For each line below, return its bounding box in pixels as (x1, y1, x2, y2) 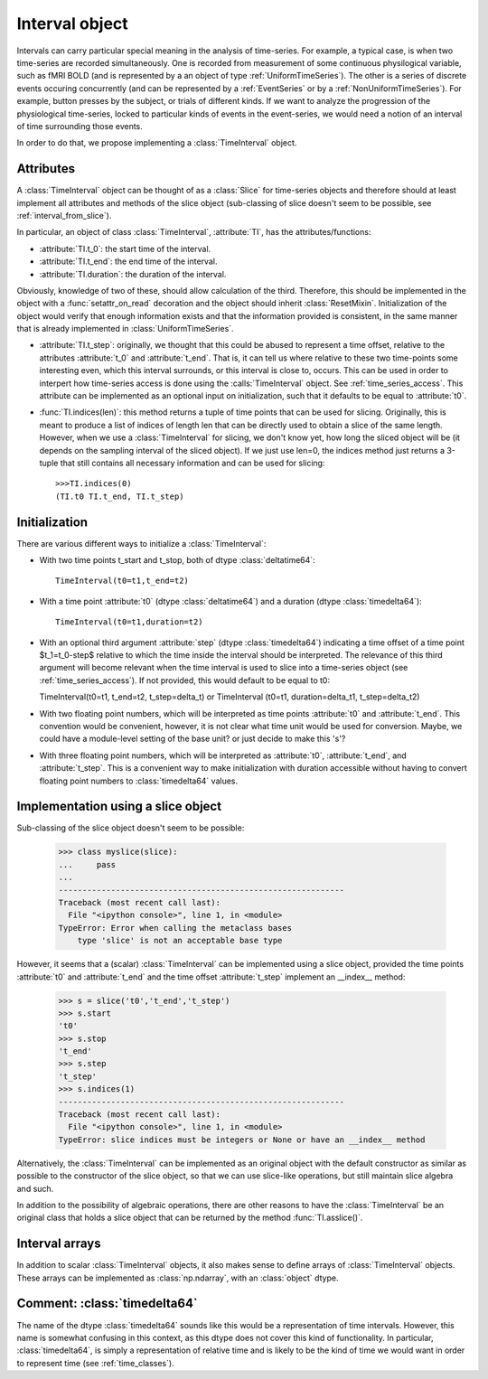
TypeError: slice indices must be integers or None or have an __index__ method (58, 1134, 426, 1145)
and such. (16, 1183, 54, 1194)
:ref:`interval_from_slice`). (16, 210, 112, 220)
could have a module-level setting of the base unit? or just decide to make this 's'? (39, 733, 346, 745)
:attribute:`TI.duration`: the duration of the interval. (39, 268, 227, 279)
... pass (58, 859, 117, 869)
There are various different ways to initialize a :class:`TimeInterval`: (16, 538, 267, 549)
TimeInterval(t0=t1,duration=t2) (55, 617, 203, 627)
